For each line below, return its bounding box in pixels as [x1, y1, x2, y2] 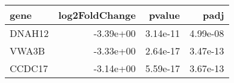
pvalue [149, 8, 180, 22]
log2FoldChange [58, 8, 136, 22]
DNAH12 [10, 26, 49, 40]
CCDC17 [10, 61, 48, 75]
